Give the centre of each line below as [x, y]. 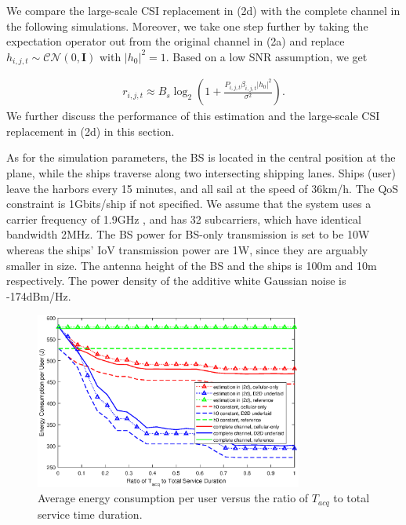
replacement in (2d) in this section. [91, 131]
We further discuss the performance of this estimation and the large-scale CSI [193, 116]
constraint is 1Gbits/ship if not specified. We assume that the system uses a [189, 204]
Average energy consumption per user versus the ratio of [173, 498]
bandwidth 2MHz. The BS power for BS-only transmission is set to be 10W [188, 234]
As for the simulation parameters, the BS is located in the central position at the [201, 157]
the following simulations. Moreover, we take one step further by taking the [187, 26]
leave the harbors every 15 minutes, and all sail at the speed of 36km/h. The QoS [203, 188]
